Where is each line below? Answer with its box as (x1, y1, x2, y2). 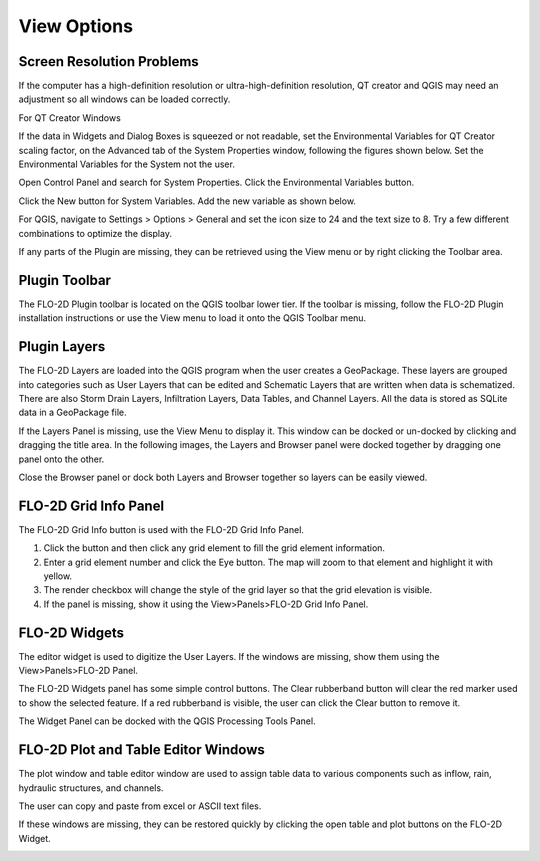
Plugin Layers (18, 338, 106, 355)
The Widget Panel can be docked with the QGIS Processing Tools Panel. (18, 715, 316, 727)
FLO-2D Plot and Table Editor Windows (18, 741, 265, 759)
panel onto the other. (18, 453, 105, 465)
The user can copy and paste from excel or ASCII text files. (18, 800, 262, 812)
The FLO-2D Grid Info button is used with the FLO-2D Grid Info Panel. (18, 523, 305, 535)
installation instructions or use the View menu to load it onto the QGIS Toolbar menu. (18, 312, 367, 324)
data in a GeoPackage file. (18, 406, 127, 419)
